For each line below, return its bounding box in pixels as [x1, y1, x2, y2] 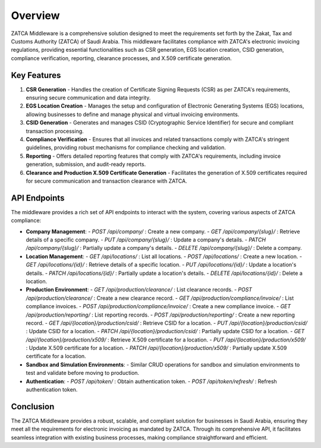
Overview [11, 9, 60, 22]
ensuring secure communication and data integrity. [26, 94, 151, 101]
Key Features [11, 70, 61, 80]
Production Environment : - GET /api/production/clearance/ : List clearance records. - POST [26, 286, 253, 293]
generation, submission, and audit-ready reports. [26, 161, 146, 168]
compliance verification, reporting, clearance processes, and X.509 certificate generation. [11, 54, 232, 62]
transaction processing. [26, 127, 84, 134]
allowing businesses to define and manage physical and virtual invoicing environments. [26, 111, 240, 118]
